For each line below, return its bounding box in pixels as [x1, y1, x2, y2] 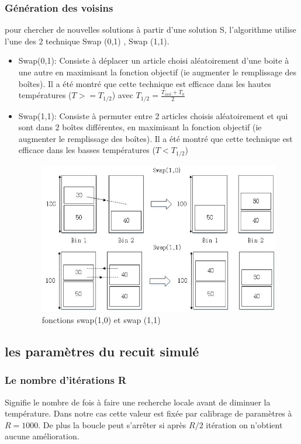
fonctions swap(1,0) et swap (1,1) [41, 314, 161, 326]
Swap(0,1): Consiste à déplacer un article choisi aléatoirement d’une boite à [18, 54, 289, 67]
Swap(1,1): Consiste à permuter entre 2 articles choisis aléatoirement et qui [18, 109, 288, 122]
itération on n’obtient [206, 418, 283, 431]
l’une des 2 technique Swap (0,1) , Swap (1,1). [5, 34, 169, 47]
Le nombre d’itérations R [5, 373, 127, 387]
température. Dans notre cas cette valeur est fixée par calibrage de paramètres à [5, 407, 292, 419]
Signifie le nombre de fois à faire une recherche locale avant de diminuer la [5, 396, 271, 408]
